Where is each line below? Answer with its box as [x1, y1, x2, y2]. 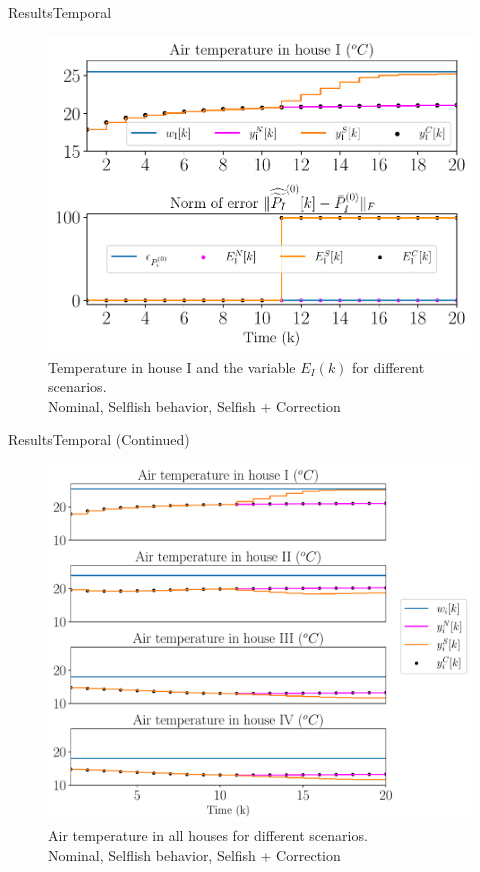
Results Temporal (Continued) [8, 429, 190, 450]
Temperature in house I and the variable [48, 356, 296, 377]
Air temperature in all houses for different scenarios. [48, 825, 368, 846]
